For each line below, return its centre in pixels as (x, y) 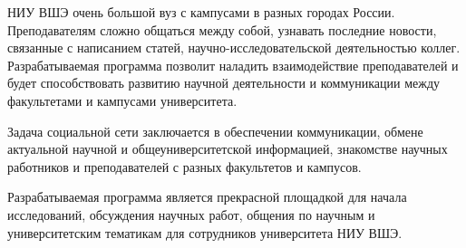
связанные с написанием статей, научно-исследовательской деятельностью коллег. (234, 48)
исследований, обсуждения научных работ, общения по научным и (191, 214)
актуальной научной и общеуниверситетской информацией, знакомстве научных (228, 149)
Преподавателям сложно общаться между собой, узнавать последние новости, (222, 29)
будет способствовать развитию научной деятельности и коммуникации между (224, 83)
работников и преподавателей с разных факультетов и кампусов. (184, 166)
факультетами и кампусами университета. (122, 100)
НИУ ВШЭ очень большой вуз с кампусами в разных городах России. (201, 12)
